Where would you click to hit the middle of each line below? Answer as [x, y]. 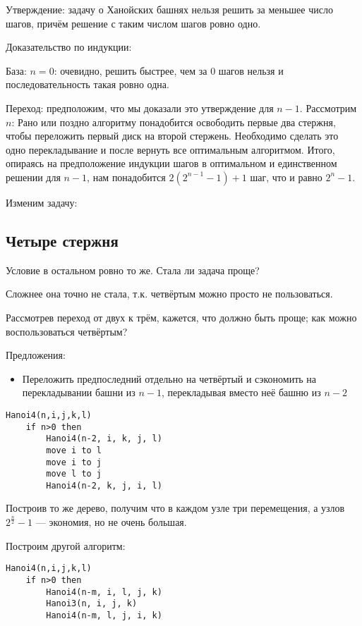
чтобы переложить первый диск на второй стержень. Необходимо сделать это [172, 136]
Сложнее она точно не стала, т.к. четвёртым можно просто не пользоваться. [169, 294]
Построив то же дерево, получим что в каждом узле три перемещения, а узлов [175, 508]
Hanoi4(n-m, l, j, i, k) [104, 615]
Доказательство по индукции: [69, 47]
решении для [33, 177]
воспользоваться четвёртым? [67, 331]
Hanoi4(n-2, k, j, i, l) [104, 485]
